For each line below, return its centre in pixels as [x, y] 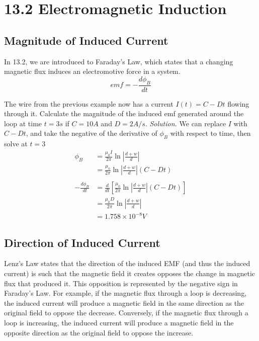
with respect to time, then [210, 133]
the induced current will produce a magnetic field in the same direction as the [124, 303]
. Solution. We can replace [186, 123]
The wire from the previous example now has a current [89, 103]
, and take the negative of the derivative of [92, 133]
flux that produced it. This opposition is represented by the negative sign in [121, 283]
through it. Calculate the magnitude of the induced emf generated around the [124, 113]
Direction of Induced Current [82, 242]
